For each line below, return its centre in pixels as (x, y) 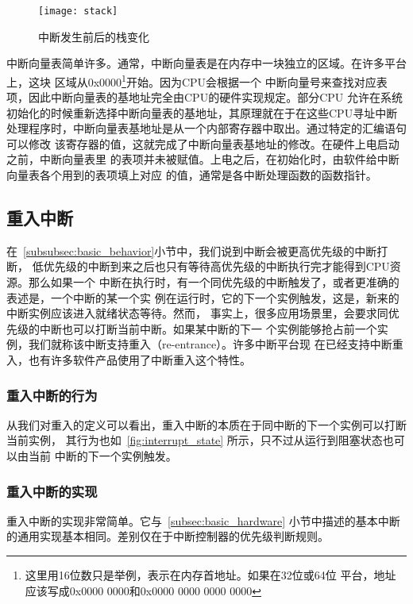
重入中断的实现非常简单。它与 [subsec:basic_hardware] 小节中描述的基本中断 (203, 520)
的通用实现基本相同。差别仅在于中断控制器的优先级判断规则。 (168, 536)
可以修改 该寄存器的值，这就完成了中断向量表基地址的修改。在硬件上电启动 (203, 143)
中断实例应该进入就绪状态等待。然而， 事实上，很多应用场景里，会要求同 (197, 313)
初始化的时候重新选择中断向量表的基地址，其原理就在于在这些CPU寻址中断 (202, 112)
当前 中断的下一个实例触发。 (102, 456)
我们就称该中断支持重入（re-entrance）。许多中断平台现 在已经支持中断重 (216, 344)
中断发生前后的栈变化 (94, 36)
